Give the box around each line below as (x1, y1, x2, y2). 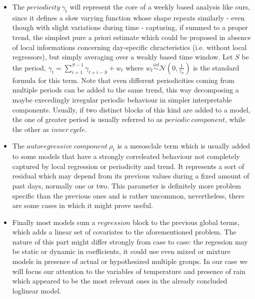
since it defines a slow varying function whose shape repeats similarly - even (12, 12, 245, 22)
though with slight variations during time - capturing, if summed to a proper (12, 22, 248, 32)
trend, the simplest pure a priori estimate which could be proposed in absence (12, 31, 251, 42)
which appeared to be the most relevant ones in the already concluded (12, 275, 227, 286)
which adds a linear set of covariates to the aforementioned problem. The (12, 226, 236, 237)
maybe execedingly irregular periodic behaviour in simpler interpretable (12, 94, 232, 104)
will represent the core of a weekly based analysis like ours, (69, 1, 250, 11)
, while (225, 114, 245, 124)
